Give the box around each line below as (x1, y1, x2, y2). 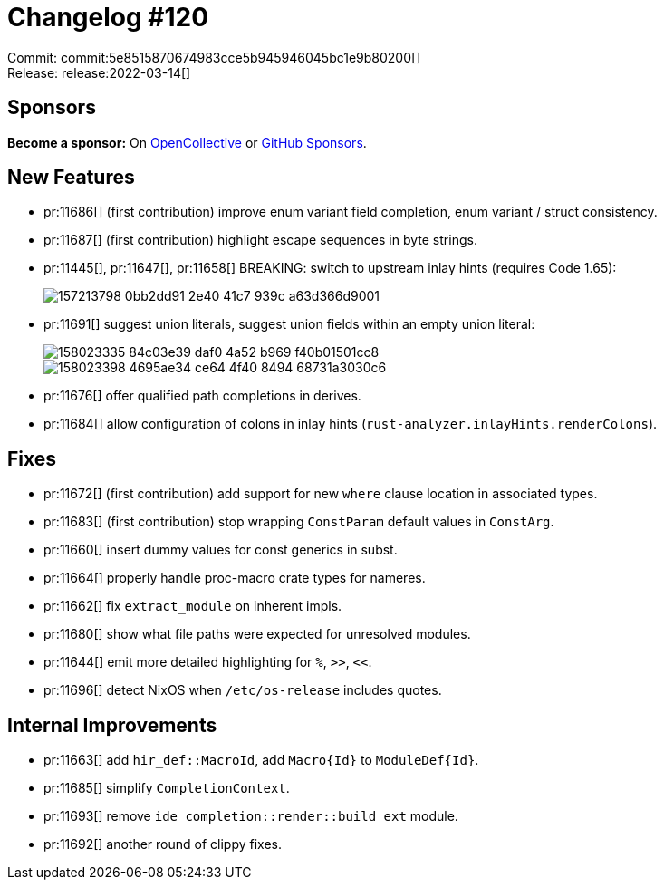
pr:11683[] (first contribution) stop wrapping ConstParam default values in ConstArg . (43, 514, 554, 530)
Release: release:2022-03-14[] (7, 64, 191, 81)
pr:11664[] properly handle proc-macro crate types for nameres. (43, 570, 426, 586)
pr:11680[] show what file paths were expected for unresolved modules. (43, 626, 471, 642)
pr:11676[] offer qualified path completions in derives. (43, 388, 361, 404)
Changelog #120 (7, 2, 209, 33)
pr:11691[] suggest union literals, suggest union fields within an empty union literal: (43, 316, 535, 333)
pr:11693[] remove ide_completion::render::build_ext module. (43, 808, 458, 824)
